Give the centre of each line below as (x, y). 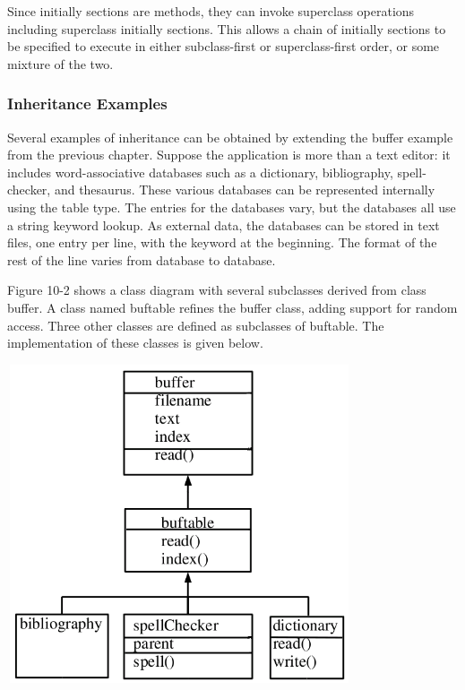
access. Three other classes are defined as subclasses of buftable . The (196, 325)
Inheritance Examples (87, 103)
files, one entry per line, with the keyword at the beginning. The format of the (222, 242)
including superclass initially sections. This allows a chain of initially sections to (227, 28)
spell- (412, 172)
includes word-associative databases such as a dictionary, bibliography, (200, 172)
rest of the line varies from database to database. (142, 259)
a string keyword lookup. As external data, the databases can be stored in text (224, 224)
